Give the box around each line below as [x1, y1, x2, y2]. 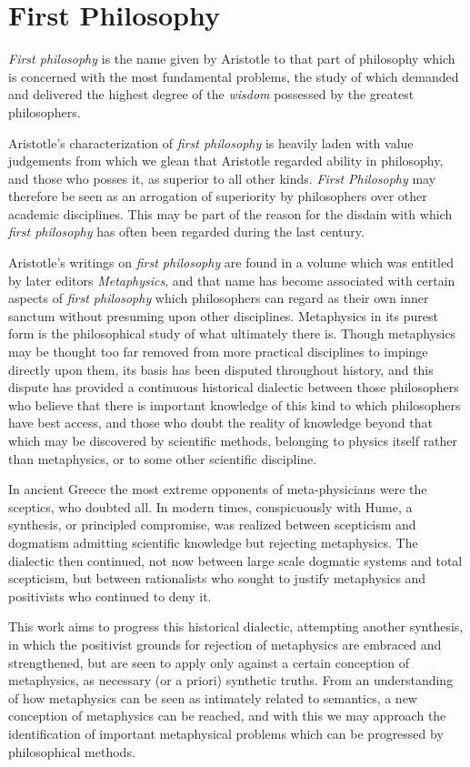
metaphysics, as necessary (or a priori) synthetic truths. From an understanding [8, 671, 454, 690]
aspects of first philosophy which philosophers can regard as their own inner [8, 288, 429, 308]
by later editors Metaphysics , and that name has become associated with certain [8, 270, 455, 289]
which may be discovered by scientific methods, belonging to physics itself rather [8, 431, 458, 449]
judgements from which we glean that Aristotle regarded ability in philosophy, [8, 151, 444, 170]
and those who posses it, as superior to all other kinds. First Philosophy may [8, 168, 436, 187]
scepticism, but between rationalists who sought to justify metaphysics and [8, 569, 426, 588]
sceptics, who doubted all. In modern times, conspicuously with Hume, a [8, 497, 413, 516]
